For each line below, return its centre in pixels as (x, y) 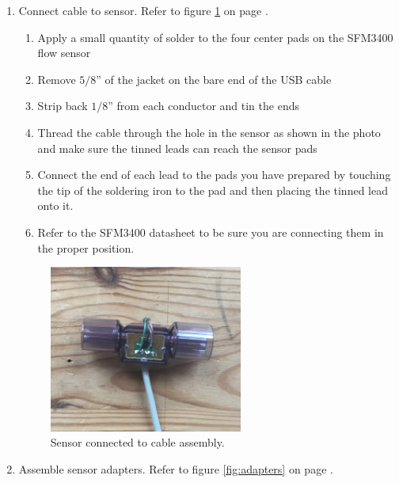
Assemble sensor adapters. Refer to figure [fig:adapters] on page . (176, 469)
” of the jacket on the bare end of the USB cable (214, 79)
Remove (57, 79)
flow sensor (64, 53)
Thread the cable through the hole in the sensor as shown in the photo (209, 132)
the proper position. (86, 247)
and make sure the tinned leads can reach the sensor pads (177, 148)
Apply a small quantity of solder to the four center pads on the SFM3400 (215, 37)
